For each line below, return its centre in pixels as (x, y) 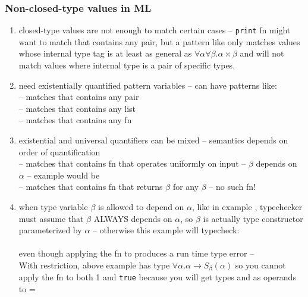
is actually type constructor (253, 218)
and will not (262, 53)
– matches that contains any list (77, 108)
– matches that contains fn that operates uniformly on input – (132, 163)
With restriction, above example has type (94, 265)
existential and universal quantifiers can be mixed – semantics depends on (153, 140)
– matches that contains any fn (75, 120)
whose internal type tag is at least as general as (105, 53)
